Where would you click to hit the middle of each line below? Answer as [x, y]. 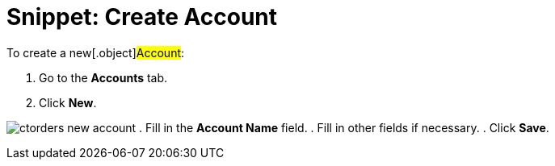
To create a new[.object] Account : [96, 52]
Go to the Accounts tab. [103, 77]
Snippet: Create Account [142, 17]
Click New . [68, 102]
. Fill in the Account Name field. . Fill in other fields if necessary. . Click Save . [344, 127]
